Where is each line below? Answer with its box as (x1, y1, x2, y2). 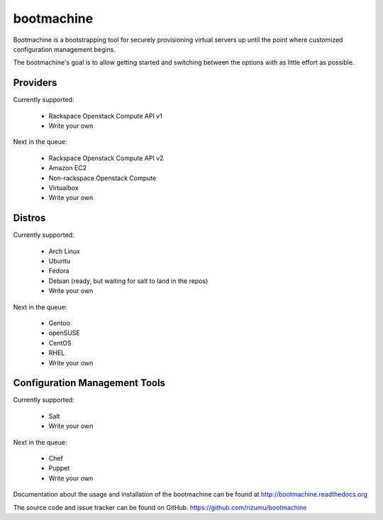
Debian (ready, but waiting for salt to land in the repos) (48, 277, 209, 285)
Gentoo (48, 319, 71, 327)
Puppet (48, 464, 70, 472)
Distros (13, 212, 46, 224)
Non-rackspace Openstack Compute (48, 174, 157, 182)
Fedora (48, 267, 70, 275)
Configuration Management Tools (13, 377, 166, 389)
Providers (13, 77, 57, 89)
